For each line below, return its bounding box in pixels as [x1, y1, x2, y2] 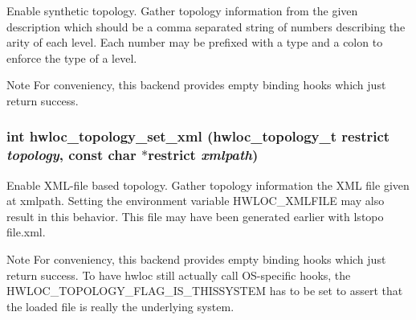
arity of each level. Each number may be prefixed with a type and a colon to [6, 34, 383, 51]
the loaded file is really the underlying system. [6, 297, 235, 314]
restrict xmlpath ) [148, 145, 259, 165]
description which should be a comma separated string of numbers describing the [6, 18, 406, 35]
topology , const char [6, 145, 137, 165]
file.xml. [6, 224, 46, 240]
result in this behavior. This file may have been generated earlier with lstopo [6, 207, 384, 224]
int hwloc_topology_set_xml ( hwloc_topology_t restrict [6, 126, 390, 146]
